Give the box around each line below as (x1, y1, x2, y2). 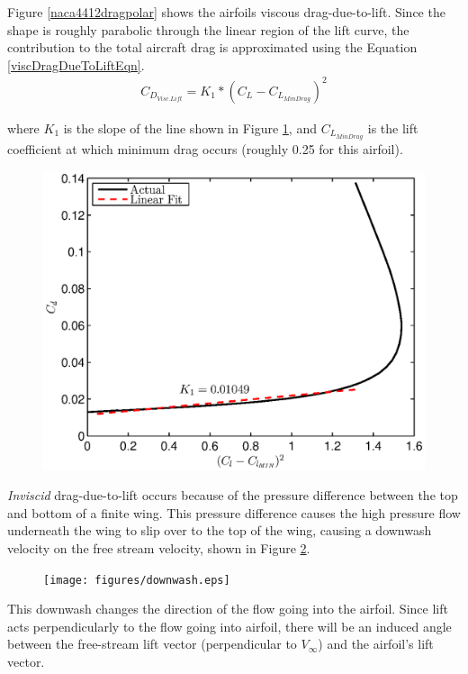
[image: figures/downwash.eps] (43, 573, 230, 587)
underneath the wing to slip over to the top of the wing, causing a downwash (7, 521, 432, 540)
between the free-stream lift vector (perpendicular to (7, 634, 297, 653)
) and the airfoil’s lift (318, 634, 434, 653)
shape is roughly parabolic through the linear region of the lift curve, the (7, 20, 409, 39)
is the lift (367, 118, 418, 137)
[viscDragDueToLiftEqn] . (7, 55, 145, 74)
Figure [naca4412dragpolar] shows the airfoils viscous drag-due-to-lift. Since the (7, 3, 445, 21)
